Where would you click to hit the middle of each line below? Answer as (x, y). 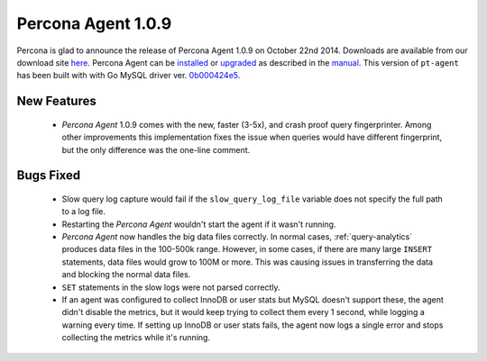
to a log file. (84, 212)
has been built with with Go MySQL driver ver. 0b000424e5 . (129, 76)
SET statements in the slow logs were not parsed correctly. (171, 287)
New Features (56, 101)
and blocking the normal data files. (126, 275)
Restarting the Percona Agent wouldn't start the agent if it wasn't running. (199, 224)
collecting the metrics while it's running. (136, 338)
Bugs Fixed (49, 176)
